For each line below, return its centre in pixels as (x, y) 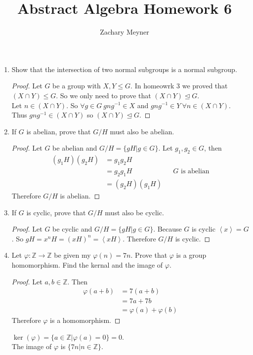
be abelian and (75, 148)
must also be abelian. (142, 131)
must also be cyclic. (134, 212)
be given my (72, 255)
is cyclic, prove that (56, 212)
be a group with (77, 86)
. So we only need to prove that (104, 95)
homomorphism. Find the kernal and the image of (87, 264)
